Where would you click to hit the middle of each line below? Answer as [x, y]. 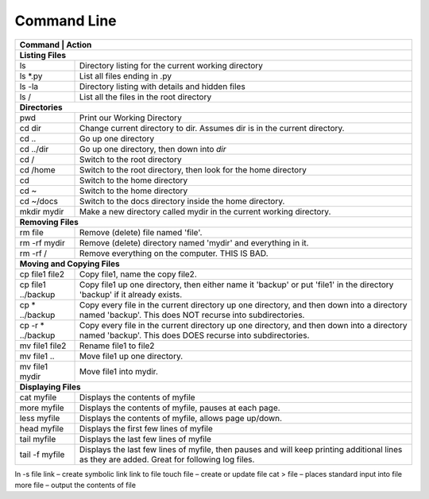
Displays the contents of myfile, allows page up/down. [181, 418]
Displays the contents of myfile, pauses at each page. [180, 408]
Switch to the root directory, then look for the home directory [193, 169]
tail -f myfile [42, 455]
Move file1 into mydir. [119, 371]
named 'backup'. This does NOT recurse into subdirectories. [192, 315]
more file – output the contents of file [75, 485]
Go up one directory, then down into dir [153, 149]
